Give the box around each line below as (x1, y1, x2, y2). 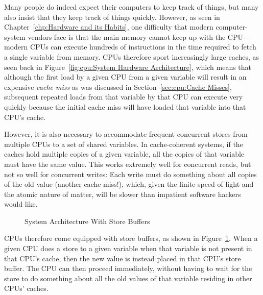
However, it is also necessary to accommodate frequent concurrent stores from (4, 129, 248, 139)
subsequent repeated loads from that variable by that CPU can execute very (4, 91, 243, 102)
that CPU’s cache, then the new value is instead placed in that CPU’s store (4, 253, 241, 263)
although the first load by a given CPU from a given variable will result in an (4, 71, 247, 82)
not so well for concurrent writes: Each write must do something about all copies (4, 168, 257, 179)
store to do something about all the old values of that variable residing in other (4, 273, 252, 283)
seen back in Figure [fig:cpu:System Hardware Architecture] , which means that (4, 61, 252, 72)
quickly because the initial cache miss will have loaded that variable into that (4, 101, 246, 112)
